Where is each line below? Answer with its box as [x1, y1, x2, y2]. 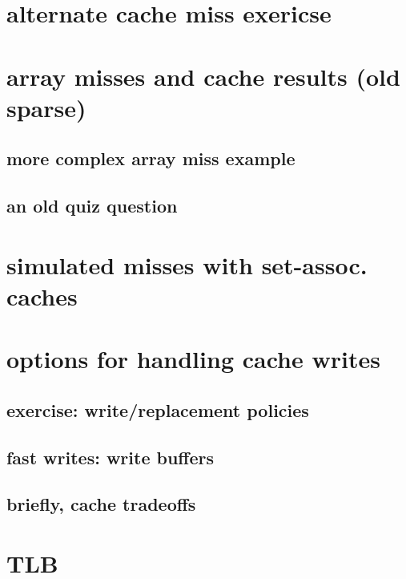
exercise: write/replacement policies [6, 397, 309, 422]
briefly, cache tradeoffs [6, 492, 196, 516]
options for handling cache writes [6, 342, 380, 375]
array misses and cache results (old [6, 59, 400, 92]
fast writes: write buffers [6, 444, 214, 469]
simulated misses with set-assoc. [6, 248, 368, 281]
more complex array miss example [6, 146, 295, 171]
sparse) [6, 91, 86, 123]
